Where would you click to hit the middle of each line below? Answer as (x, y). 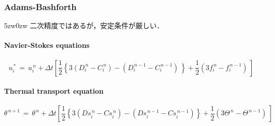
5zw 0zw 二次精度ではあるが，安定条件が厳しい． (84, 25)
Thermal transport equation (54, 91)
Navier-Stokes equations (47, 45)
